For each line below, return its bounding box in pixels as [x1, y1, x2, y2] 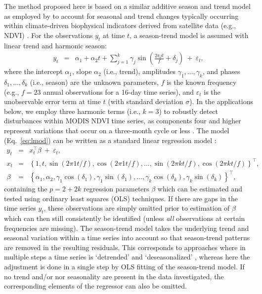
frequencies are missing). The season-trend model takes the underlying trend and [4, 222, 249, 233]
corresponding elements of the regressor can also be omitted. [4, 281, 187, 291]
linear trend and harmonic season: [4, 40, 107, 50]
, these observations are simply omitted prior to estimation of [44, 203, 230, 213]
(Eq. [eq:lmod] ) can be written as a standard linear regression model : [4, 135, 217, 145]
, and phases [202, 66, 240, 76]
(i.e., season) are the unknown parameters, [30, 77, 159, 87]
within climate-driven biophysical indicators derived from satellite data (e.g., [4, 20, 236, 31]
